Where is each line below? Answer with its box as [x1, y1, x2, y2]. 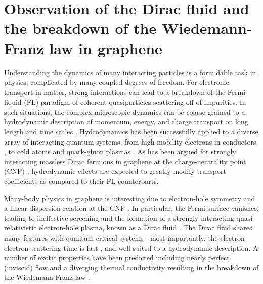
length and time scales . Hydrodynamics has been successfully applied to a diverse [4, 126, 258, 137]
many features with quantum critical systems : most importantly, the [4, 232, 218, 243]
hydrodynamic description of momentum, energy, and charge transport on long [4, 116, 248, 127]
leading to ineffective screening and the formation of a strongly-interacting [4, 212, 234, 223]
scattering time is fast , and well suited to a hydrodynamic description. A [30, 242, 258, 253]
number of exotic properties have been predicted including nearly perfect [4, 252, 230, 263]
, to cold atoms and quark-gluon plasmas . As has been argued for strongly [4, 146, 236, 157]
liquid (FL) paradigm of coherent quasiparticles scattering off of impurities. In [4, 97, 246, 107]
